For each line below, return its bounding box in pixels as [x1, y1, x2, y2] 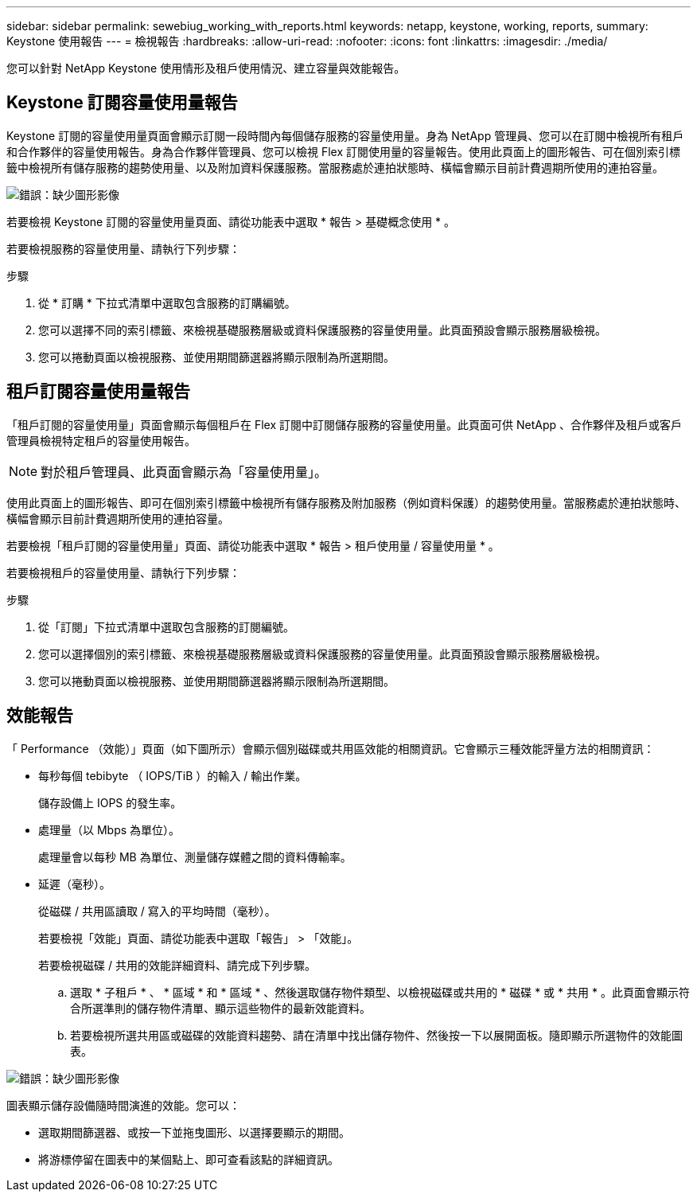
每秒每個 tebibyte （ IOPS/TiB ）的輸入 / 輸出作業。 [38, 768, 307, 782]
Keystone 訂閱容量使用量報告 [6, 92, 238, 113]
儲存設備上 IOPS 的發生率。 [38, 795, 182, 810]
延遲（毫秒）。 [38, 876, 111, 891]
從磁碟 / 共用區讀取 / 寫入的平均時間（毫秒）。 [38, 903, 276, 918]
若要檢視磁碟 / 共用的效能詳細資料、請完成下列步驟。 [38, 958, 316, 972]
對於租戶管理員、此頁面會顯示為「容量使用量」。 [41, 463, 328, 480]
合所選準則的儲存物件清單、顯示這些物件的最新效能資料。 [70, 1001, 371, 1015]
